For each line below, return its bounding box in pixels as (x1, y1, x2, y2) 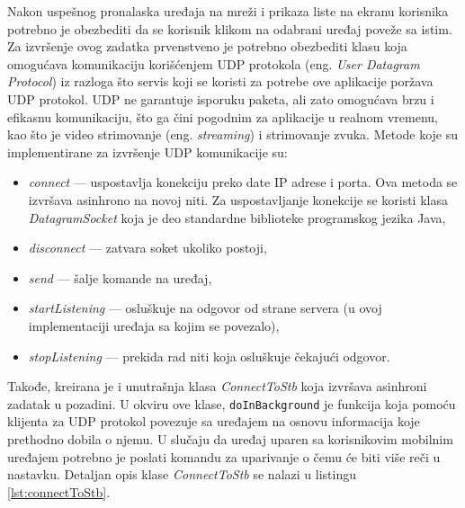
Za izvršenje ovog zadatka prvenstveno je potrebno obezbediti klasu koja (7, 37, 407, 56)
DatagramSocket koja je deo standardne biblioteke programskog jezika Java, (28, 208, 446, 227)
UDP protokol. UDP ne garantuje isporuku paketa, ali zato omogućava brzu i (7, 89, 434, 108)
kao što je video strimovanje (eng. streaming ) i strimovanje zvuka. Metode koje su (7, 125, 459, 144)
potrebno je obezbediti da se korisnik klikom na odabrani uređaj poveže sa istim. (7, 19, 452, 38)
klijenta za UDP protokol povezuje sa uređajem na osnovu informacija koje (7, 412, 420, 431)
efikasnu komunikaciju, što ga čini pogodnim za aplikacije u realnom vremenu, (7, 107, 438, 126)
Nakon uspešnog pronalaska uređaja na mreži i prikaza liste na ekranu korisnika (7, 2, 449, 20)
